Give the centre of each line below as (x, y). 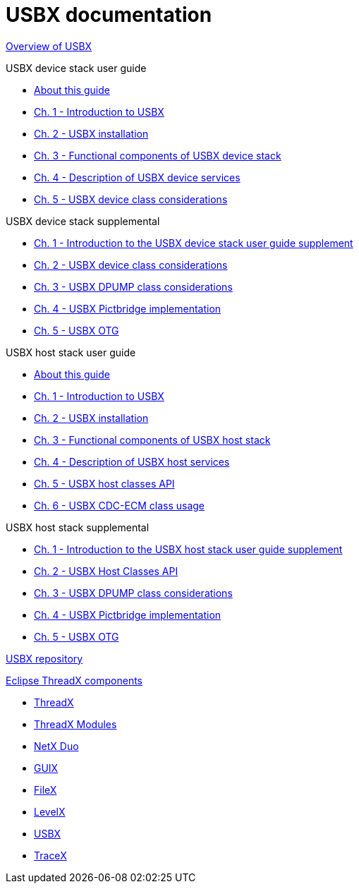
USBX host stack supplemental (78, 527)
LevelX (50, 811)
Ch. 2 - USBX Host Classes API (106, 571)
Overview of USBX (49, 46)
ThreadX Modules (75, 724)
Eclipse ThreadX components (74, 680)
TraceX (50, 855)
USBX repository (44, 658)
